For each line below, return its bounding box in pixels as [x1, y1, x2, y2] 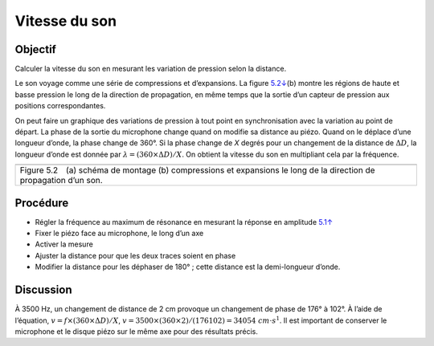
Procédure [14, 196, 69, 210]
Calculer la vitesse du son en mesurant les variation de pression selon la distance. [14, 64, 287, 74]
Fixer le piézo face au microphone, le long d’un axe [35, 229, 204, 238]
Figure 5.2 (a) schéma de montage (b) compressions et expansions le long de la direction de [19, 165, 375, 176]
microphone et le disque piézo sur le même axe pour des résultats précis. [14, 326, 259, 336]
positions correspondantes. [14, 101, 106, 111]
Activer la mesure [35, 239, 94, 249]
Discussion [14, 283, 72, 297]
